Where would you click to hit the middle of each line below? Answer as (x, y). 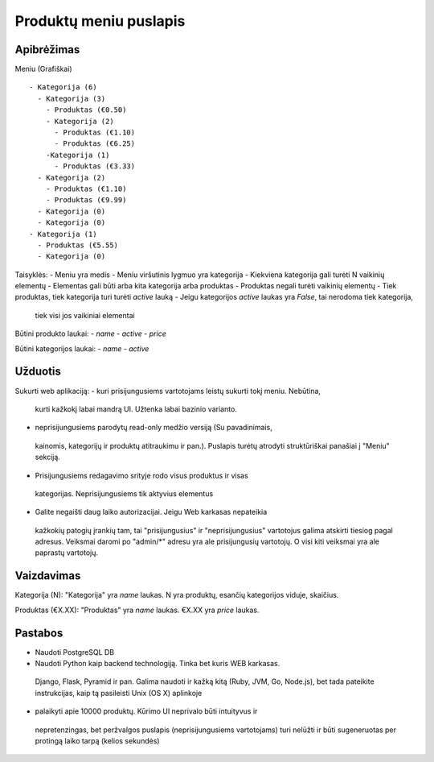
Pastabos (39, 633)
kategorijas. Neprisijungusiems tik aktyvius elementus (124, 493)
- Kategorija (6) (63, 87)
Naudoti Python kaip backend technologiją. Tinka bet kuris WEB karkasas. (158, 664)
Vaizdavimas (48, 576)
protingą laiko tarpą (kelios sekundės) (97, 741)
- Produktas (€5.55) (78, 245)
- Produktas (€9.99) (86, 200)
